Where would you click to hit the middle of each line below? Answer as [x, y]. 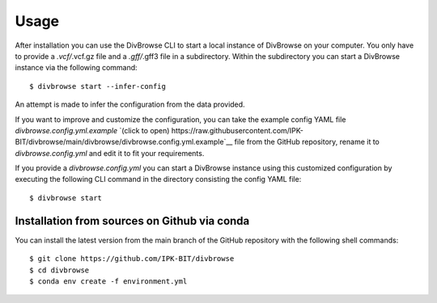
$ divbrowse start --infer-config [98, 86]
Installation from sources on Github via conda [132, 221]
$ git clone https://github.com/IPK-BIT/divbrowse [132, 259]
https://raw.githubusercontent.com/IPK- [237, 130]
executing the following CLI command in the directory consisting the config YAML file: [158, 179]
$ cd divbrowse [59, 270]
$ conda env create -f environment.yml [108, 281]
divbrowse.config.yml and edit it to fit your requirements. [110, 153]
